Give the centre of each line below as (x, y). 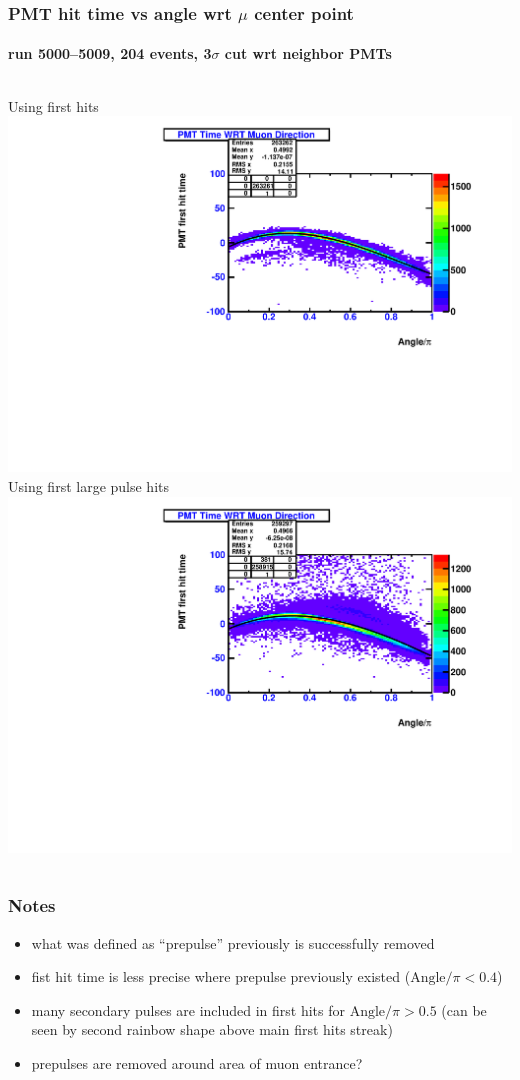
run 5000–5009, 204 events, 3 (110, 53)
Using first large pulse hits (88, 486)
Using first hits (53, 105)
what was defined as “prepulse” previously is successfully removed (233, 942)
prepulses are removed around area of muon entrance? (197, 1062)
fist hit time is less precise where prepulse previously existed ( (221, 976)
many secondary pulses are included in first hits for (188, 1009)
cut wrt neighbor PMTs (308, 53)
